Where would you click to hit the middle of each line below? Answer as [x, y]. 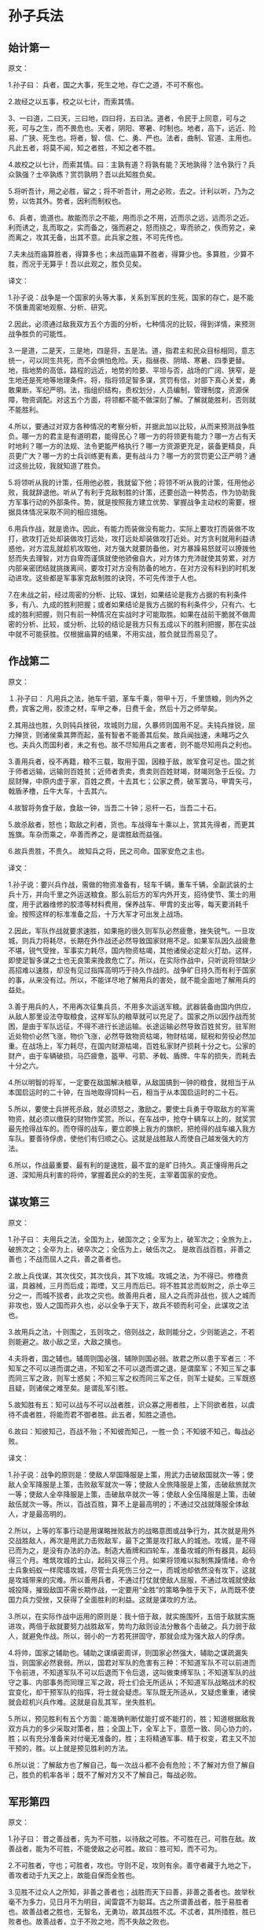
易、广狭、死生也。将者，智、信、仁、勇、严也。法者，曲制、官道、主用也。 [132, 138]
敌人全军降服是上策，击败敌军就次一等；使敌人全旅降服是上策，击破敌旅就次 [132, 1484]
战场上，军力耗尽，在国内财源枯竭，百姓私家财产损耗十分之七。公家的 [142, 1046]
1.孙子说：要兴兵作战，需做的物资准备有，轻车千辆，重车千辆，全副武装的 [128, 884]
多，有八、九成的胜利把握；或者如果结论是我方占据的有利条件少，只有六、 [128, 604]
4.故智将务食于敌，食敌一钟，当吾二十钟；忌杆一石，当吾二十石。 [115, 807]
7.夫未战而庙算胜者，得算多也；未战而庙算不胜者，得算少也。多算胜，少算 [128, 254]
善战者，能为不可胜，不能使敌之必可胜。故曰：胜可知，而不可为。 [115, 1849]
